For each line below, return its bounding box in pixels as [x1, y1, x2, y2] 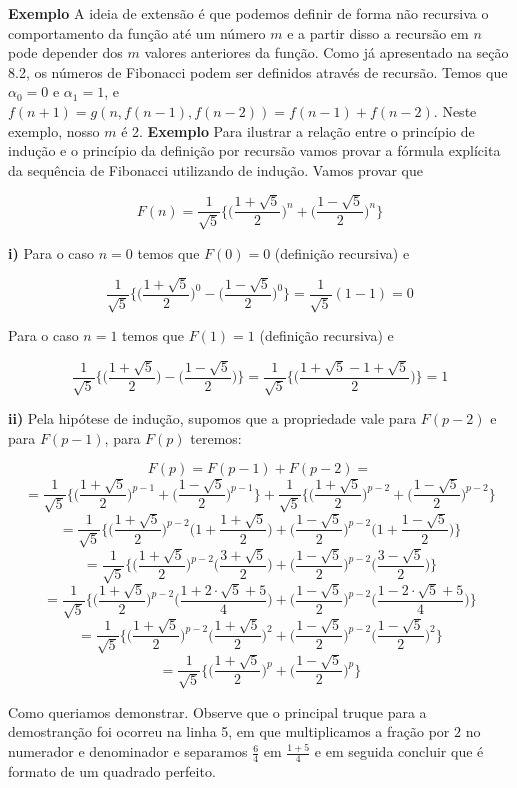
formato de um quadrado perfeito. [8, 760, 216, 781]
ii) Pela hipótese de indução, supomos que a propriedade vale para [8, 408, 417, 429]
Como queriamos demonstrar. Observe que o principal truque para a [8, 701, 427, 722]
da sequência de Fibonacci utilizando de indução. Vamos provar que [8, 159, 424, 180]
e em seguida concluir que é [314, 741, 484, 762]
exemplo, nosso [8, 120, 100, 141]
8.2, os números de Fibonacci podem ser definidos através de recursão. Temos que [8, 61, 508, 82]
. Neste [433, 100, 477, 121]
